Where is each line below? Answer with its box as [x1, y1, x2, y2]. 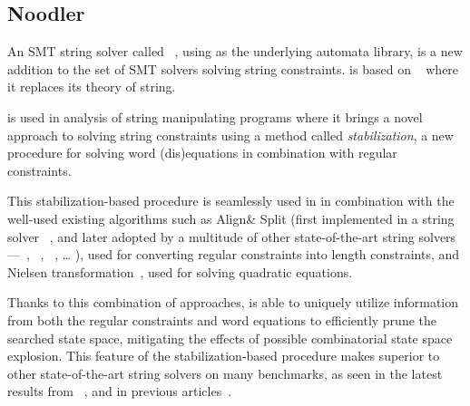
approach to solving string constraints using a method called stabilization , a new [7, 125, 454, 144]
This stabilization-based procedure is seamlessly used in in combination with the [7, 191, 455, 210]
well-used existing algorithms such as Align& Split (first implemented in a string [7, 208, 455, 227]
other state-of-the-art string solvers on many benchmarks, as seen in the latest [7, 363, 443, 382]
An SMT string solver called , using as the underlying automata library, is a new [7, 42, 463, 61]
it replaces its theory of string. [7, 77, 176, 96]
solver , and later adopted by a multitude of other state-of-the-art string [7, 227, 415, 246]
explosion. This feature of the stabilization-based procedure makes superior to [7, 346, 440, 365]
